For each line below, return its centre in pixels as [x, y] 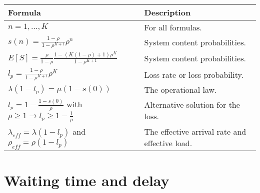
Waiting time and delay [87, 180]
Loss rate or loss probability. [194, 74]
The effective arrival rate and [195, 131]
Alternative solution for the [192, 105]
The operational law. [180, 89]
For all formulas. [173, 27]
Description [167, 12]
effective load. [168, 143]
